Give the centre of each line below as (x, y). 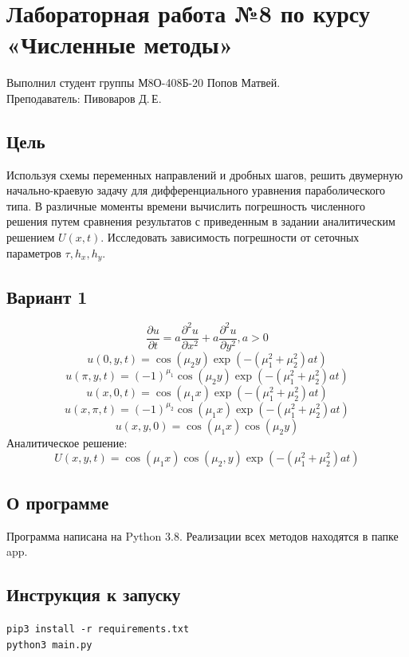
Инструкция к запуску (94, 594)
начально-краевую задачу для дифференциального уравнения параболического (196, 190)
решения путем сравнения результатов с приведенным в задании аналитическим (201, 221)
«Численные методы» (120, 44)
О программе (58, 502)
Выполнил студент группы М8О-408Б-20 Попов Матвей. (144, 83)
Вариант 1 (47, 296)
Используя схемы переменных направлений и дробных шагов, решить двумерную (205, 174)
